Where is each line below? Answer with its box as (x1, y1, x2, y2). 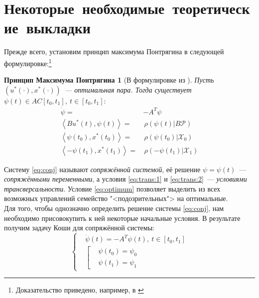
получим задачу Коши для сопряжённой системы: (4, 222, 154, 233)
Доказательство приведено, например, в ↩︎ (15, 285, 144, 295)
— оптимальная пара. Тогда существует (65, 84, 192, 95)
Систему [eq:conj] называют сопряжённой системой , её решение (4, 164, 201, 174)
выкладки (26, 17, 91, 38)
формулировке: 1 (4, 56, 52, 68)
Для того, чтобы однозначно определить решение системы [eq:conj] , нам (4, 203, 224, 213)
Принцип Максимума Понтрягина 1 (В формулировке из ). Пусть (4, 75, 214, 85)
